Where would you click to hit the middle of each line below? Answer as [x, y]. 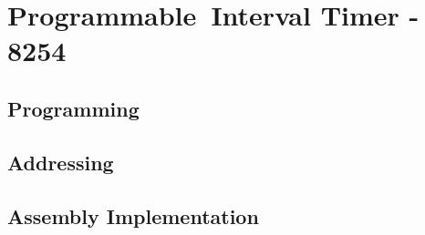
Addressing [61, 162]
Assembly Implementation [133, 215]
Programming [73, 108]
